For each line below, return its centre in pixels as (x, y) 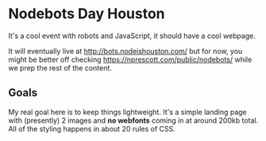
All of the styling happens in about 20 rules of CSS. (92, 128)
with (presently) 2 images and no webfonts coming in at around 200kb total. (133, 120)
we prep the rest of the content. (60, 67)
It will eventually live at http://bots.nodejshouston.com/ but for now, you (125, 51)
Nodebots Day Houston (87, 14)
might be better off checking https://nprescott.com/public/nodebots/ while (130, 59)
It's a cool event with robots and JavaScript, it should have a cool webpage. (132, 36)
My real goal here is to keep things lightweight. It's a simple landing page (128, 112)
